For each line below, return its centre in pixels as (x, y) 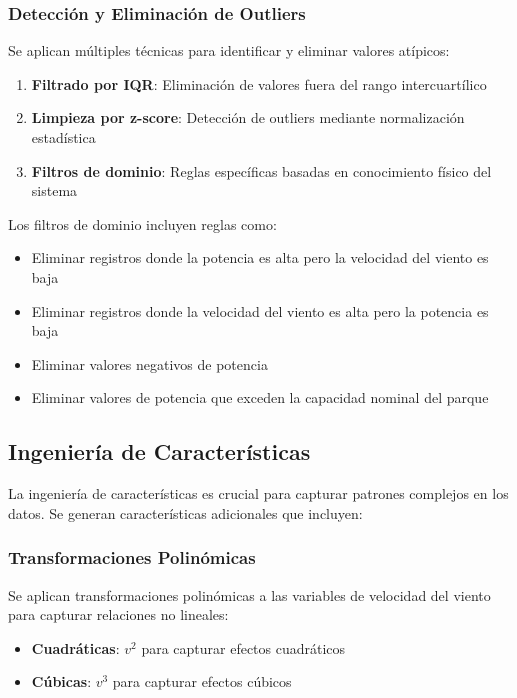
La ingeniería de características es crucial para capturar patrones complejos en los (258, 493)
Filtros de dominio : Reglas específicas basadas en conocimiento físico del (261, 170)
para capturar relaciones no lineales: (118, 614)
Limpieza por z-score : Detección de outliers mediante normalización (248, 117)
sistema (54, 190)
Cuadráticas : (75, 647)
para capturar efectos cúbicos (202, 681)
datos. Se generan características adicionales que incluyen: (185, 512)
